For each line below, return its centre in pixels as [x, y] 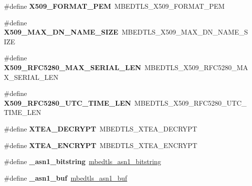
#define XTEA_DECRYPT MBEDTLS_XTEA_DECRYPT [101, 128]
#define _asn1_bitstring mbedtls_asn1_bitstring [83, 161]
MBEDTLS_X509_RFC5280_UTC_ [190, 102]
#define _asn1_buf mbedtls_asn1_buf [66, 177]
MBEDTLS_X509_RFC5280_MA [196, 67]
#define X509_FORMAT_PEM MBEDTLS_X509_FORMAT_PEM [114, 6]
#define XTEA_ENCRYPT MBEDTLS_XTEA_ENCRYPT [101, 145]
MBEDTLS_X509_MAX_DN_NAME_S [185, 32]
